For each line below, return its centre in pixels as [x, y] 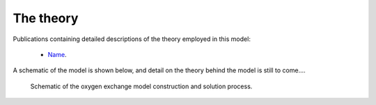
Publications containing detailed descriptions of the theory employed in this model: [132, 39]
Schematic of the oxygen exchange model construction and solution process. [141, 86]
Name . [57, 54]
